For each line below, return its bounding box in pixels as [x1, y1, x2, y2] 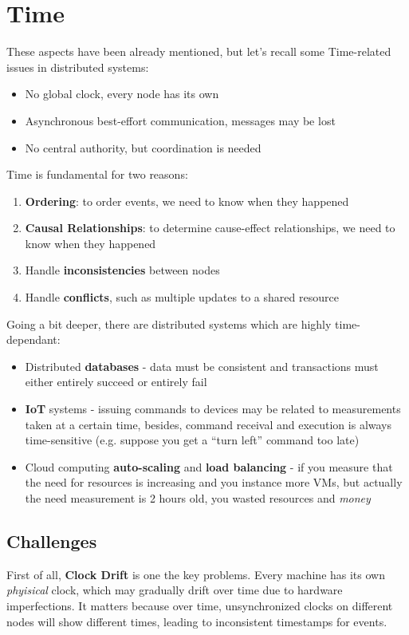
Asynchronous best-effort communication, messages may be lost [25, 112, 336, 128]
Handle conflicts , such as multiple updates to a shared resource [25, 289, 339, 306]
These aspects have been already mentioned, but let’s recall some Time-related [6, 43, 391, 60]
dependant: [6, 331, 61, 348]
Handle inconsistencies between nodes [25, 262, 220, 278]
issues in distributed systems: [6, 58, 149, 75]
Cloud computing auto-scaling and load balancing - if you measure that [25, 458, 393, 475]
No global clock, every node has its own [25, 85, 219, 102]
